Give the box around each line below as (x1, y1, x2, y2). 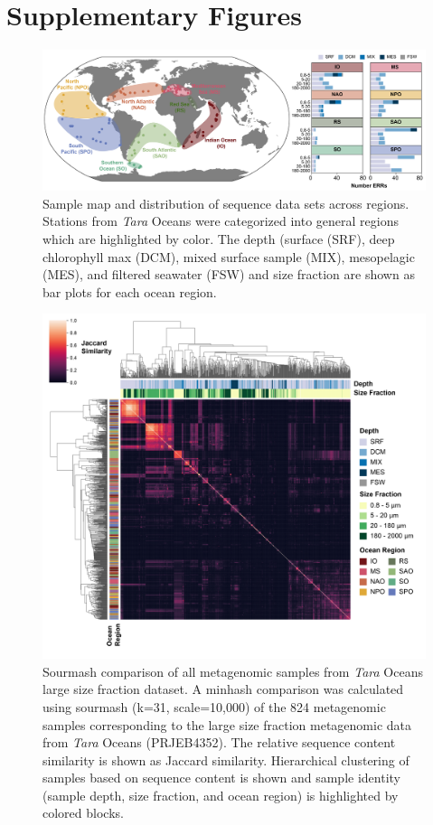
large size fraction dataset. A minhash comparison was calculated (42, 680, 404, 698)
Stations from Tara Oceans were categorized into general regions (42, 211, 400, 230)
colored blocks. (42, 803, 124, 822)
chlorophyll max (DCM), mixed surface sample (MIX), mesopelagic (42, 247, 415, 266)
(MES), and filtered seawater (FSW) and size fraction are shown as (42, 265, 415, 284)
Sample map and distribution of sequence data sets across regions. (42, 193, 409, 212)
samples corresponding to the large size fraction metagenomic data (42, 715, 411, 734)
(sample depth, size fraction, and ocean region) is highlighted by (42, 785, 399, 804)
